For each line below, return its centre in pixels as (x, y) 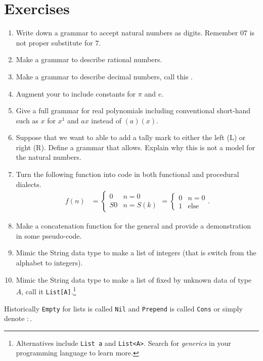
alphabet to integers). (49, 263)
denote (14, 318)
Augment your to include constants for (76, 93)
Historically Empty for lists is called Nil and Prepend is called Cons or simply (123, 308)
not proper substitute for (54, 42)
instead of (106, 120)
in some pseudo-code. (49, 235)
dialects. (29, 184)
